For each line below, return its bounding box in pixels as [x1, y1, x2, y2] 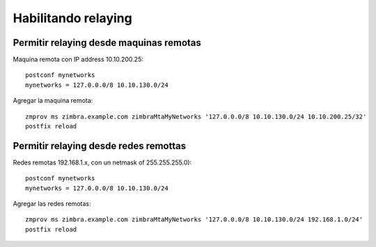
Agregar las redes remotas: [13, 200, 91, 208]
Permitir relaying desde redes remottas [13, 139, 187, 152]
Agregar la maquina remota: [13, 96, 93, 105]
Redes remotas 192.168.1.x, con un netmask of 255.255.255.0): [13, 158, 192, 167]
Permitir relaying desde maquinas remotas [13, 37, 202, 49]
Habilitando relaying [13, 10, 132, 26]
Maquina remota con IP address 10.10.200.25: [13, 56, 144, 64]
